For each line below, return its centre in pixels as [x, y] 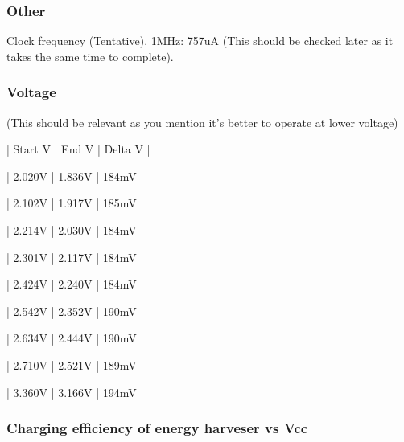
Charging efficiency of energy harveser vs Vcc [157, 428]
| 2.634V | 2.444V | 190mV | [75, 338]
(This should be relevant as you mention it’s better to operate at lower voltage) [202, 122]
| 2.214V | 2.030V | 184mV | [75, 230]
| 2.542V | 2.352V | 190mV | [75, 311]
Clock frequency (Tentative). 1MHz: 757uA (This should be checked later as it [200, 41]
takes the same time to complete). [90, 56]
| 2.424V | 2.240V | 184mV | [75, 284]
